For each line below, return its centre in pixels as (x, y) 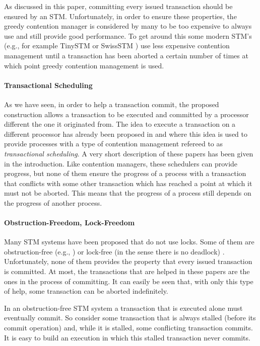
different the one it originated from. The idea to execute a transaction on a (120, 124)
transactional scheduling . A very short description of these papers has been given (129, 153)
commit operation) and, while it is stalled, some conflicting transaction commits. (128, 328)
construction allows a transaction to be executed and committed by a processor (126, 114)
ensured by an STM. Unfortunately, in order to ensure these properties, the (120, 16)
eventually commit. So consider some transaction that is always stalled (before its (130, 318)
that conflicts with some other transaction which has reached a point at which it (128, 183)
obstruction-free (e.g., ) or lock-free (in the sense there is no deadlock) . (114, 251)
